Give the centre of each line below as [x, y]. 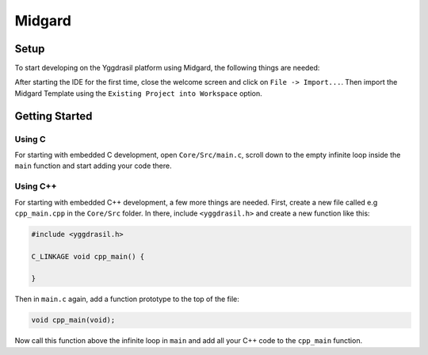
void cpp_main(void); [73, 320]
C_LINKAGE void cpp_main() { [88, 256]
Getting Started [53, 116]
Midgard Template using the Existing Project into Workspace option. [139, 93]
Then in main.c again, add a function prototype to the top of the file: [127, 299]
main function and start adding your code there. [93, 166]
